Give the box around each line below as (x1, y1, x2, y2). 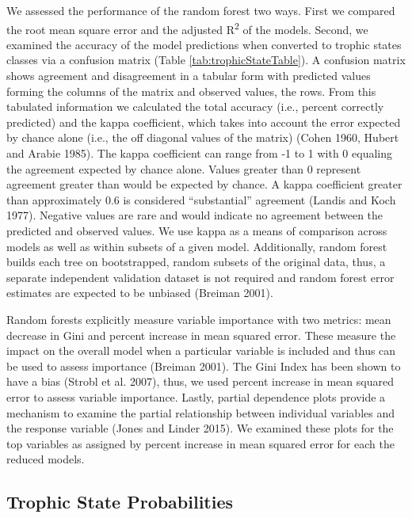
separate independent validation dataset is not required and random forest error (6, 269, 395, 285)
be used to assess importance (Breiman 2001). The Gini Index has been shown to (6, 357, 401, 374)
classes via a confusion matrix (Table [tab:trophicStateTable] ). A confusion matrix (6, 51, 406, 68)
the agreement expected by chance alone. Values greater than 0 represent (6, 160, 361, 177)
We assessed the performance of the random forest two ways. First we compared (6, 2, 395, 18)
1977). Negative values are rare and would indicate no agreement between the (6, 207, 383, 223)
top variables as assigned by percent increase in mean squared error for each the (6, 435, 395, 451)
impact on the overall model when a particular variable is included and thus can (6, 342, 396, 359)
